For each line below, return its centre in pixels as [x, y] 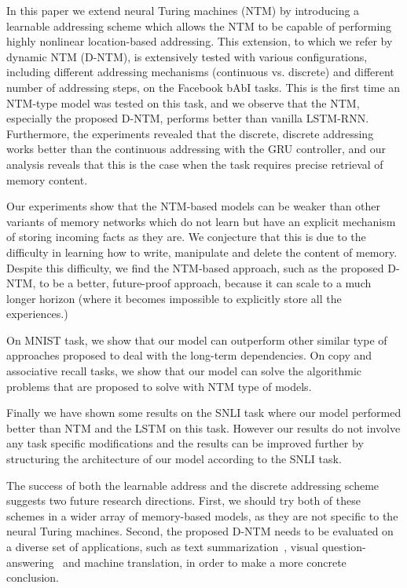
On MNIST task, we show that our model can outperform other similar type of [197, 340]
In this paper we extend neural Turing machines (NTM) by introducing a [183, 10]
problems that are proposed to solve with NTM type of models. [159, 386]
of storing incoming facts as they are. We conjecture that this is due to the [186, 237]
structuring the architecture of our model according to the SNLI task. [174, 459]
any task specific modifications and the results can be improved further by [185, 443]
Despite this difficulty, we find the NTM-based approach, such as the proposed [195, 267]
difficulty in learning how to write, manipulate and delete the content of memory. [202, 252]
